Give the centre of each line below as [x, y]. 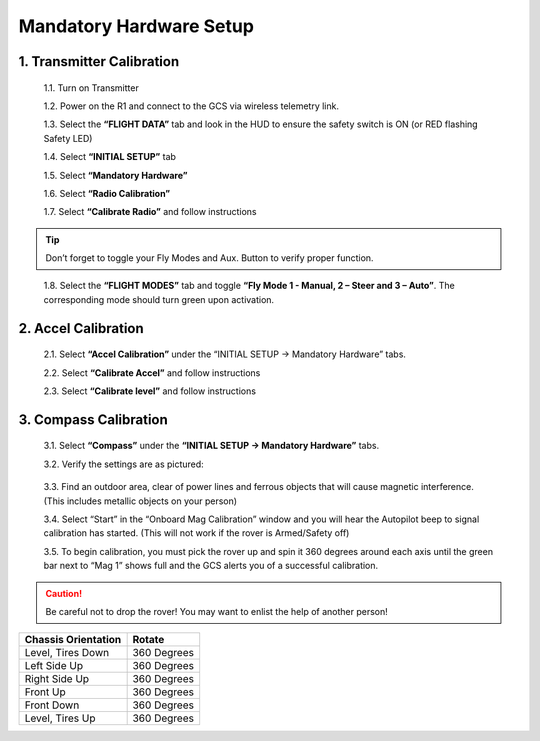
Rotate [148, 640]
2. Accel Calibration [81, 328]
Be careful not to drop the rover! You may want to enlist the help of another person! [217, 611]
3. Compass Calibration [93, 419]
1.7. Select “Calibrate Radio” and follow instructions [150, 212]
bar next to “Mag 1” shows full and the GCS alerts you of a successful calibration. [211, 566]
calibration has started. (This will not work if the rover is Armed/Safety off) [196, 533]
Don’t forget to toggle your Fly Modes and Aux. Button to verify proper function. [209, 258]
